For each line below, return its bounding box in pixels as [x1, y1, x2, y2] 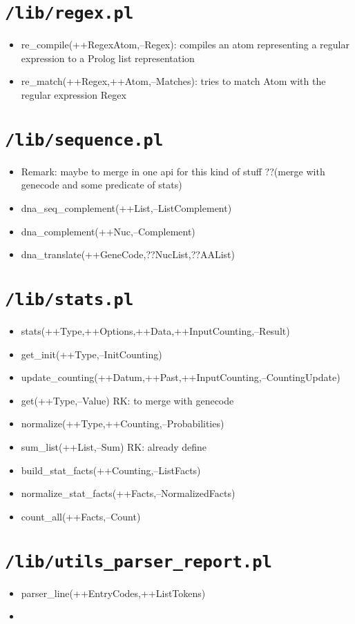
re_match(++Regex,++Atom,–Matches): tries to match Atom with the [21, 74, 326, 88]
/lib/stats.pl [5, 290, 134, 310]
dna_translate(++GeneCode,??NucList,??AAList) [21, 247, 235, 262]
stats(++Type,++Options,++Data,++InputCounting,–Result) [21, 324, 290, 338]
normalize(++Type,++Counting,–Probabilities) [21, 416, 224, 431]
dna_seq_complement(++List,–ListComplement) [21, 201, 232, 215]
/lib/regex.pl [5, 3, 134, 23]
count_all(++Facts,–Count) [21, 509, 141, 523]
